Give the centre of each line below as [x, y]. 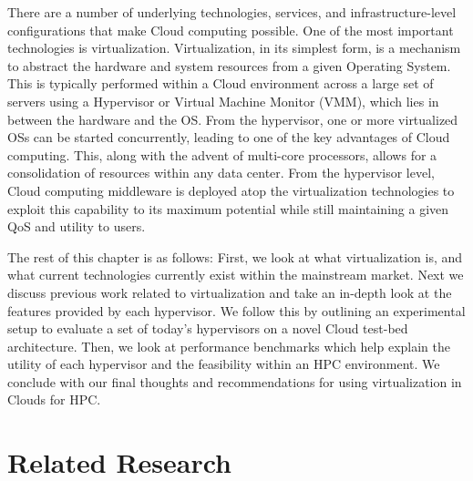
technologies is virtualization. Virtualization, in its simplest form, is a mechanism [234, 48]
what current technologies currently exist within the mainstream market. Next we [236, 275]
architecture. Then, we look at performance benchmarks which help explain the [229, 346]
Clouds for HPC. [54, 399]
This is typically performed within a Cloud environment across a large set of [221, 83]
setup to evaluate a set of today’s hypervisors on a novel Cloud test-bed [208, 328]
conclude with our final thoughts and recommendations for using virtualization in [235, 381]
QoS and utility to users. [77, 226]
